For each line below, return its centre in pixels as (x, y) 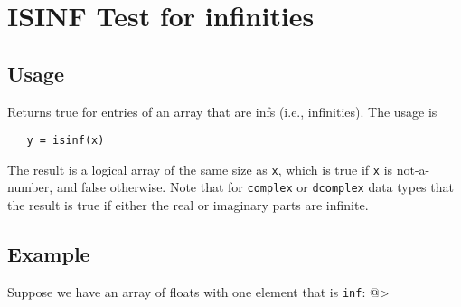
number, (30, 187)
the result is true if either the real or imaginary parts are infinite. (188, 205)
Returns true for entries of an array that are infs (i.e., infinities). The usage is (222, 111)
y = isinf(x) (66, 141)
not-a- (413, 169)
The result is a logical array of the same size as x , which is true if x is (200, 169)
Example (49, 254)
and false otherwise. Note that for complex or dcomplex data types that (255, 187)
